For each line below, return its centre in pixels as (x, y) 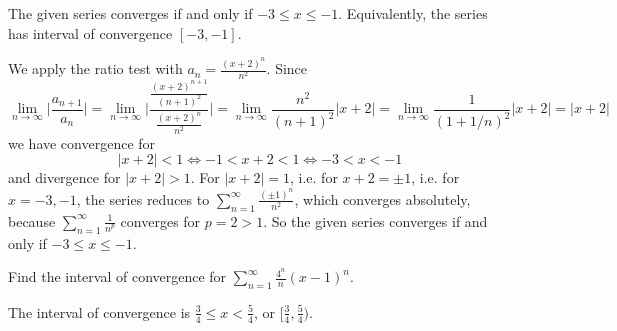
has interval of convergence (90, 32)
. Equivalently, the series (413, 13)
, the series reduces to (143, 198)
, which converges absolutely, (382, 198)
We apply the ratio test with (95, 68)
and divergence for (64, 177)
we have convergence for (82, 142)
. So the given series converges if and (375, 220)
